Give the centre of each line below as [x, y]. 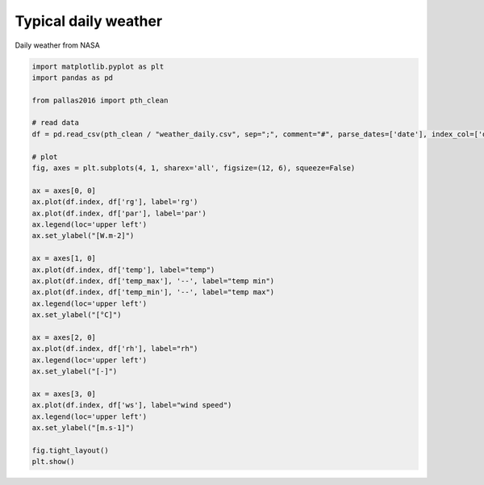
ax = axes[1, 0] [64, 259]
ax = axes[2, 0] [64, 337]
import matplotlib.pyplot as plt [98, 66]
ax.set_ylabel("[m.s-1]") [83, 428]
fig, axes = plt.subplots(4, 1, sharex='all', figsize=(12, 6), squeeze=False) [194, 168]
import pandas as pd [72, 77]
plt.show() [53, 462]
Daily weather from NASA [57, 45]
